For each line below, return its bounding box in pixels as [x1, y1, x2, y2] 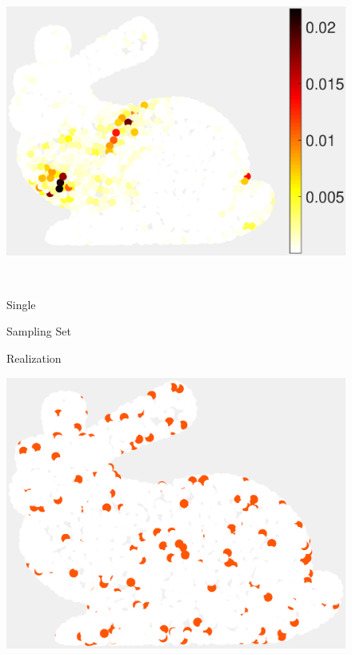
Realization [6, 349, 62, 366]
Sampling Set [6, 323, 71, 340]
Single [6, 295, 36, 312]
